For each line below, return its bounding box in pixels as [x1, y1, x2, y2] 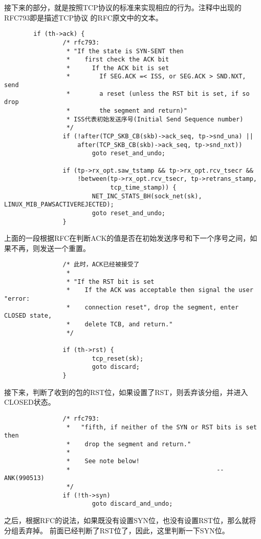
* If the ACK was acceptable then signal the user [66, 286, 253, 294]
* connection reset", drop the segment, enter [66, 303, 239, 311]
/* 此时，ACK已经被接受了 [62, 261, 140, 268]
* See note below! [66, 458, 140, 465]
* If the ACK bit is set [66, 64, 169, 72]
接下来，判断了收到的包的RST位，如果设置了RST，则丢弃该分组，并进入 [4, 386, 248, 397]
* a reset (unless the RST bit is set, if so [66, 90, 250, 97]
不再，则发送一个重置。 [11, 242, 90, 253]
